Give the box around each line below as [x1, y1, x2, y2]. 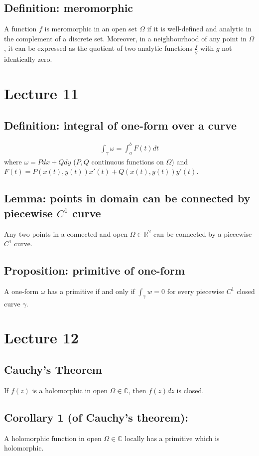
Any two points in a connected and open [4, 228, 128, 239]
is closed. [176, 385, 204, 395]
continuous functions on [91, 156, 164, 166]
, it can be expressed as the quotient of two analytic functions [4, 43, 192, 53]
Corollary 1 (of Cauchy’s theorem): [4, 409, 189, 425]
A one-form [4, 286, 39, 296]
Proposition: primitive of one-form [4, 263, 185, 278]
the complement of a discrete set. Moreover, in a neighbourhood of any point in [4, 33, 247, 43]
